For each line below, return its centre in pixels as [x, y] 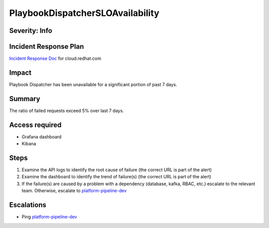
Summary [25, 99]
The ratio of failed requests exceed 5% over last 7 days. [67, 111]
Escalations [28, 205]
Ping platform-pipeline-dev [49, 217]
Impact [20, 72]
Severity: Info [31, 31]
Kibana [29, 144]
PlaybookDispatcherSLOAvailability [84, 13]
